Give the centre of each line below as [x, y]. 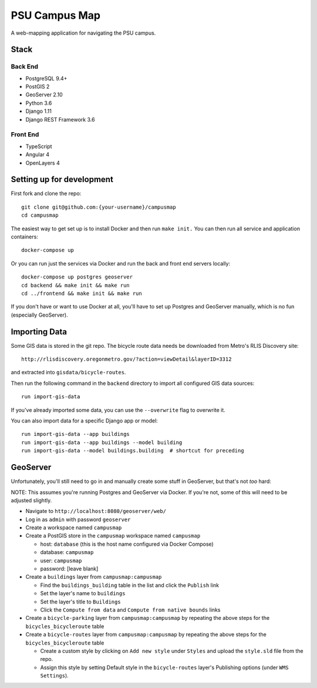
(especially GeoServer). [39, 315]
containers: [24, 237]
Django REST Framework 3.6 [60, 119]
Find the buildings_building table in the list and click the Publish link [130, 585]
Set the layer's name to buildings [83, 593]
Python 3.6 [39, 103]
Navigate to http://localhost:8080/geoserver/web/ [96, 511]
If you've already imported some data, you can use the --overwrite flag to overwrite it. [118, 410]
